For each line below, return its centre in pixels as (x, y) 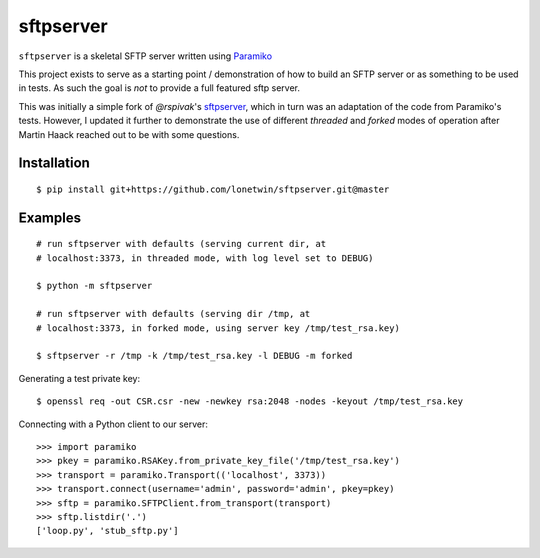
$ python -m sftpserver (94, 286)
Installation (54, 163)
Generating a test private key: (79, 378)
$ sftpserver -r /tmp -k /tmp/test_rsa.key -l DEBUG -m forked (194, 356)
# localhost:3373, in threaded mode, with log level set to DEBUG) (205, 258)
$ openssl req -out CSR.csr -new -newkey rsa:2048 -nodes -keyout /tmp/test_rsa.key (250, 401)
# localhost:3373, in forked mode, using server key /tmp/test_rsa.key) (218, 328)
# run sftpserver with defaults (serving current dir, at (181, 244)
